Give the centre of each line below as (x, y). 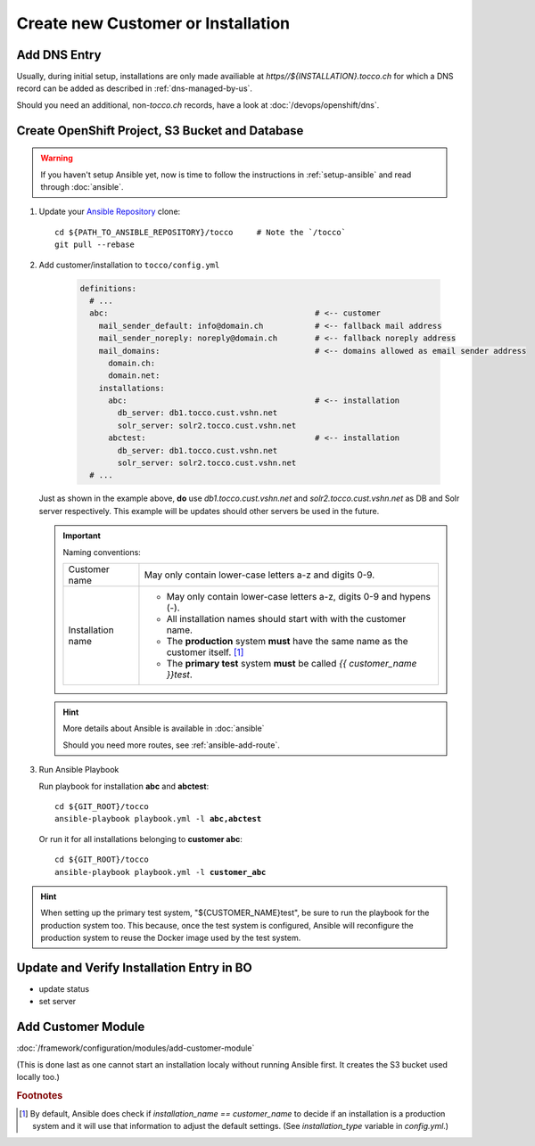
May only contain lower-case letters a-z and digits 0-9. (259, 575)
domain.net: (134, 376)
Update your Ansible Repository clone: (110, 212)
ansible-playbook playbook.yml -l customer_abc (160, 872)
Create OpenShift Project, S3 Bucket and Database (160, 131)
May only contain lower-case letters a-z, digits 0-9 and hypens (299, 596)
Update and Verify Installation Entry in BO (135, 967)
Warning (57, 158)
